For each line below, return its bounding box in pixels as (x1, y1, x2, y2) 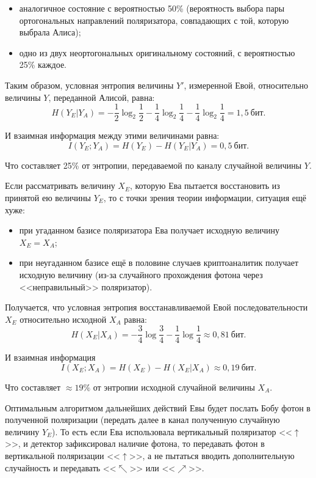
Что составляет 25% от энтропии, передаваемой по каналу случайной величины (5, 158, 302, 171)
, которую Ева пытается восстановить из (129, 179, 280, 192)
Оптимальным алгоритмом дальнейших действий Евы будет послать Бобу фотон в (5, 401, 311, 414)
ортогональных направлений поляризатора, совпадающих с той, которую (19, 13, 289, 26)
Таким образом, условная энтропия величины (5, 78, 174, 91)
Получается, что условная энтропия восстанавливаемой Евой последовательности (5, 301, 308, 314)
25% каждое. (19, 58, 66, 71)
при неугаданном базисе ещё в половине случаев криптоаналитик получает (19, 256, 298, 269)
